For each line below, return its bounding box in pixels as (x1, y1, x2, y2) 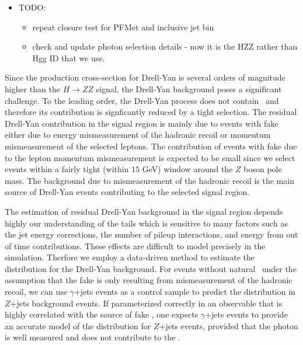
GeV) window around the (142, 163, 233, 175)
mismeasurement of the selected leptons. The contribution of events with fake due (5, 140, 297, 152)
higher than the (5, 82, 60, 95)
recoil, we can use (5, 285, 68, 298)
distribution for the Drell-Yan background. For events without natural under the (5, 262, 297, 274)
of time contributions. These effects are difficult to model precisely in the (5, 239, 266, 252)
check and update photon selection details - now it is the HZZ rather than (32, 40, 298, 53)
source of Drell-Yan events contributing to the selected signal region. (5, 186, 250, 198)
